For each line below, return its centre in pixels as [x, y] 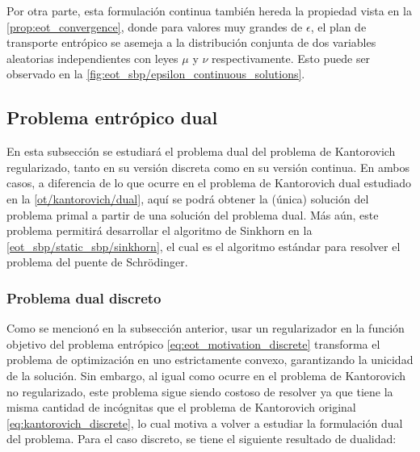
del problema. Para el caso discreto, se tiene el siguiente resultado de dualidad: [202, 439]
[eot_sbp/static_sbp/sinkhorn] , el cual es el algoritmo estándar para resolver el [204, 246]
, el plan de [338, 26]
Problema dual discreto [84, 297]
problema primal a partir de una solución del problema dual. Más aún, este [193, 214]
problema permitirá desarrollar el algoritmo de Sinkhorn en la [160, 230]
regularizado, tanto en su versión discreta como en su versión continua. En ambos [208, 167]
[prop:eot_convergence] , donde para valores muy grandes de [155, 26]
